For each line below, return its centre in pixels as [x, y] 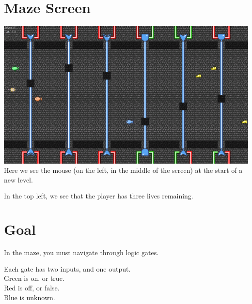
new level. [18, 179]
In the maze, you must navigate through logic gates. [81, 252]
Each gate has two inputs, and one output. [67, 268]
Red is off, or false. [32, 287]
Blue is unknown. [30, 297]
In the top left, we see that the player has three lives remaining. [99, 196]
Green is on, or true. [34, 278]
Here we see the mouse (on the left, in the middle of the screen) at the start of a [123, 170]
